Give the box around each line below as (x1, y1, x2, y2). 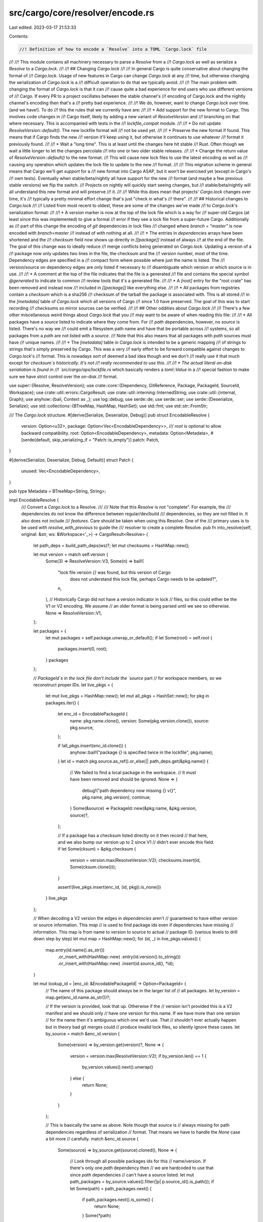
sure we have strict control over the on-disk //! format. (9, 373, 118, 379)
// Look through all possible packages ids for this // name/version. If (70, 1158, 206, 1164)
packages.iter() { (45, 699, 79, 706)
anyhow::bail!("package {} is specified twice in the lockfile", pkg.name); (70, 749, 214, 755)
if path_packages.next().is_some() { (82, 1197, 153, 1202)
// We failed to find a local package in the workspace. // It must (70, 769, 196, 775)
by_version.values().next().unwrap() (82, 1064, 153, 1070)
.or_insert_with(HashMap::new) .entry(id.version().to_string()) (57, 954, 181, 960)
